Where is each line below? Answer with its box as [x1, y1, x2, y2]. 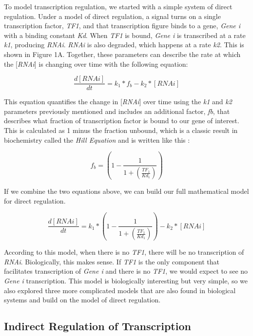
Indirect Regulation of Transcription [4, 318, 191, 334]
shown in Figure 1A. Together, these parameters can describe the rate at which [4, 49, 241, 59]
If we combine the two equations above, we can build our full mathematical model [4, 186, 249, 196]
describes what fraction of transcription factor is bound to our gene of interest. [4, 115, 239, 126]
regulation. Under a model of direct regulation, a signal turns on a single [4, 11, 221, 21]
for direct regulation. [4, 195, 66, 205]
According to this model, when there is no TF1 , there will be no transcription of [4, 247, 244, 257]
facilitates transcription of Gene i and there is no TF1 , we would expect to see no [4, 266, 248, 276]
